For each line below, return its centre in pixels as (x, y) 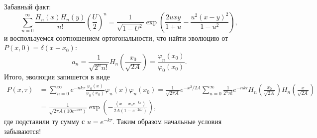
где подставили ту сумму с (45, 121)
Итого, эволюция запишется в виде (57, 77)
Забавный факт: (28, 6)
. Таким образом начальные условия (167, 121)
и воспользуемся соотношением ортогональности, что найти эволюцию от (116, 37)
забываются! (23, 131)
